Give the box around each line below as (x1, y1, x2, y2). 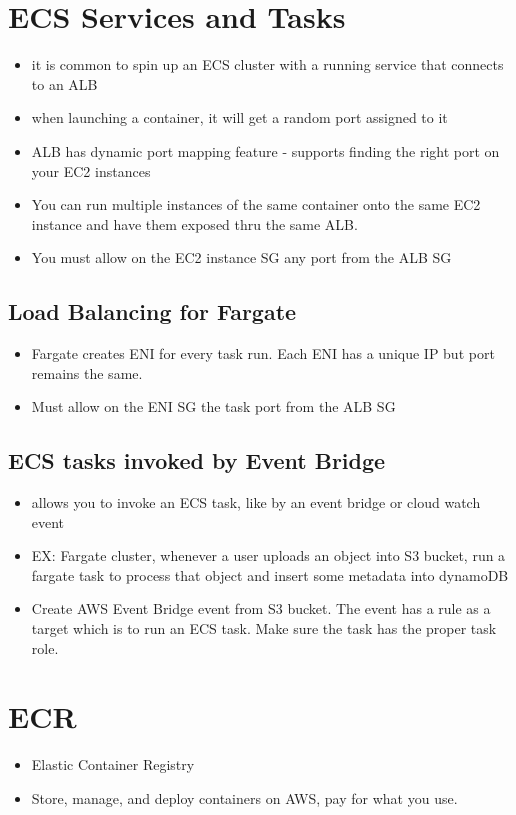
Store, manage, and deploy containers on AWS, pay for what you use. (31, 787, 458, 808)
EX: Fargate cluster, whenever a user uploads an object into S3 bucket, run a (31, 545, 506, 566)
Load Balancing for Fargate (8, 296, 297, 327)
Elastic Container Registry (31, 754, 195, 775)
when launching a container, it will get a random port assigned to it (31, 107, 448, 128)
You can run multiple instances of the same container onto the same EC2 (31, 194, 481, 215)
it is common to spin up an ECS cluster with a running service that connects (31, 54, 504, 75)
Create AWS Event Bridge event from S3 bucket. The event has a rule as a (31, 598, 491, 619)
